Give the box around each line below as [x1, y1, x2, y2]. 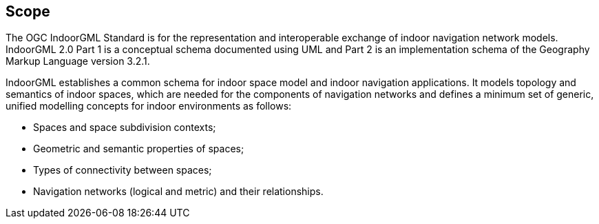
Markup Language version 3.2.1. [6, 55, 150, 68]
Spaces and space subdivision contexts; [33, 121, 216, 134]
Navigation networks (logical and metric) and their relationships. [33, 185, 324, 198]
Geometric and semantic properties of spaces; [33, 143, 244, 155]
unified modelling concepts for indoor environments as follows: [6, 100, 292, 112]
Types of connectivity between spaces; [33, 164, 212, 176]
